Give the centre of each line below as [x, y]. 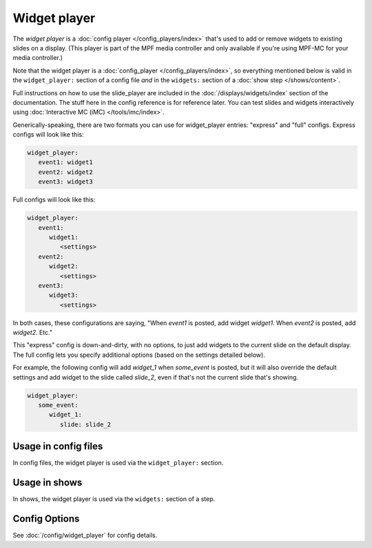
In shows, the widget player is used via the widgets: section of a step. [114, 499]
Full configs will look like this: [54, 199]
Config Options [46, 519]
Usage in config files [58, 446]
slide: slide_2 [85, 424]
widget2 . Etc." [33, 333]
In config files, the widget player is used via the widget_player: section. [118, 463]
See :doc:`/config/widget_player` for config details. [85, 536]
